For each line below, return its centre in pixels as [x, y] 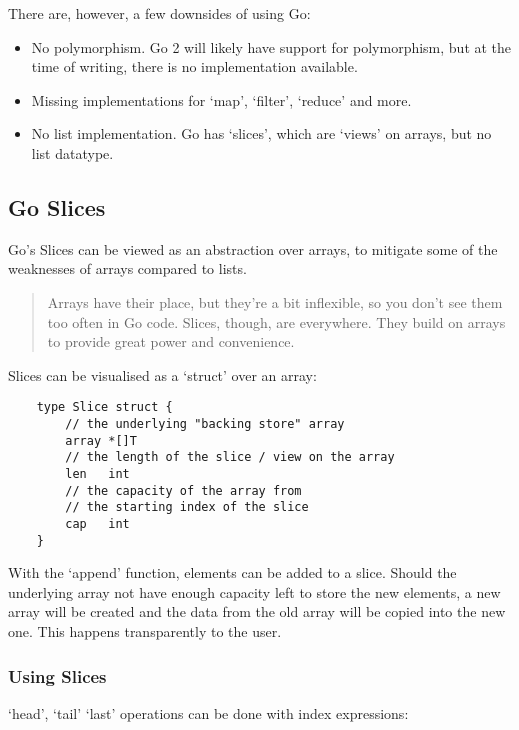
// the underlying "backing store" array [205, 423]
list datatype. [72, 152]
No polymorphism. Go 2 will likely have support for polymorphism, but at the [271, 46]
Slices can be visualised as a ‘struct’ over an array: [162, 374]
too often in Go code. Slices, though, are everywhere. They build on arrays [276, 321]
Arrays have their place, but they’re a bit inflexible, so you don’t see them [275, 301]
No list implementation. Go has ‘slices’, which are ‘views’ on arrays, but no [261, 133]
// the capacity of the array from [183, 490]
